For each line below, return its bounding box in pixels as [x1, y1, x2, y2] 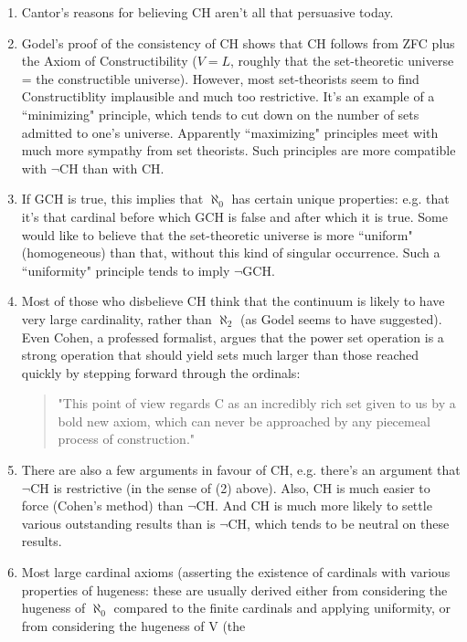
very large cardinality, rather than [21, 309, 212, 328]
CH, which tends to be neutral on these [228, 513, 450, 532]
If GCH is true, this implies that [21, 189, 204, 208]
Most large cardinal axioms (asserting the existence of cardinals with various [21, 563, 451, 582]
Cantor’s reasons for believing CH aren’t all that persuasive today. [21, 3, 394, 21]
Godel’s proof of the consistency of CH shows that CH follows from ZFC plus [21, 33, 455, 52]
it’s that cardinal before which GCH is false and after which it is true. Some [21, 206, 448, 226]
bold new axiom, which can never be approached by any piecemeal [58, 411, 430, 430]
